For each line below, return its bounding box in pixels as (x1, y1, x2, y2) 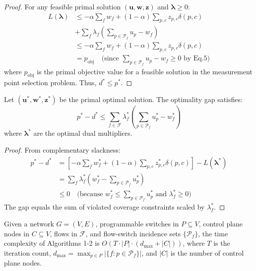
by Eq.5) (183, 55, 210, 62)
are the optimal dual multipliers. (33, 128, 132, 138)
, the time (198, 228, 228, 238)
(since (101, 55, 119, 62)
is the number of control (170, 247, 244, 258)
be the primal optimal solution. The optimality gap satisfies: (59, 94, 243, 104)
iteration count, (4, 247, 51, 258)
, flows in (50, 228, 77, 238)
